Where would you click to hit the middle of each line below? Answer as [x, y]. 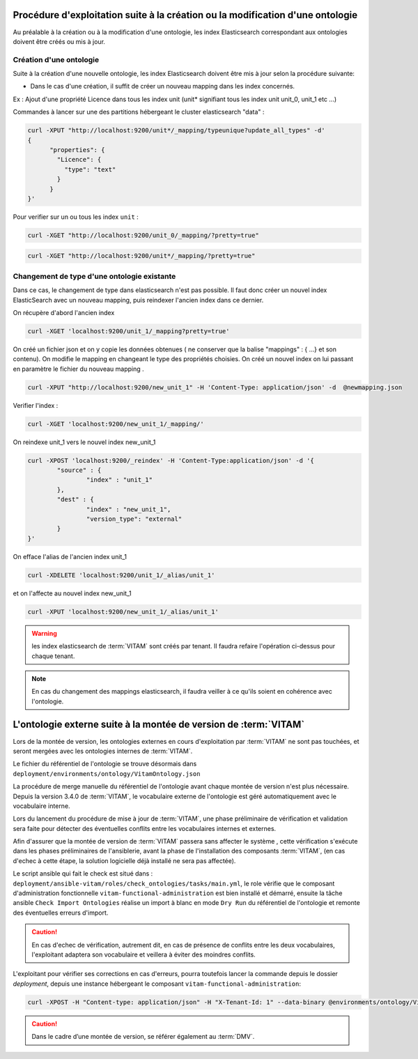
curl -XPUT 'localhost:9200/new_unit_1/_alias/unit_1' [123, 611]
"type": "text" [90, 169]
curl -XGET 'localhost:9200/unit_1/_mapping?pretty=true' [129, 331]
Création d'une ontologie [56, 59]
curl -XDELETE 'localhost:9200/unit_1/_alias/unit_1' [121, 575]
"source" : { [79, 470]
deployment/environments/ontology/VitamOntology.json [107, 774]
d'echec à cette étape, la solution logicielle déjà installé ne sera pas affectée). [124, 860]
